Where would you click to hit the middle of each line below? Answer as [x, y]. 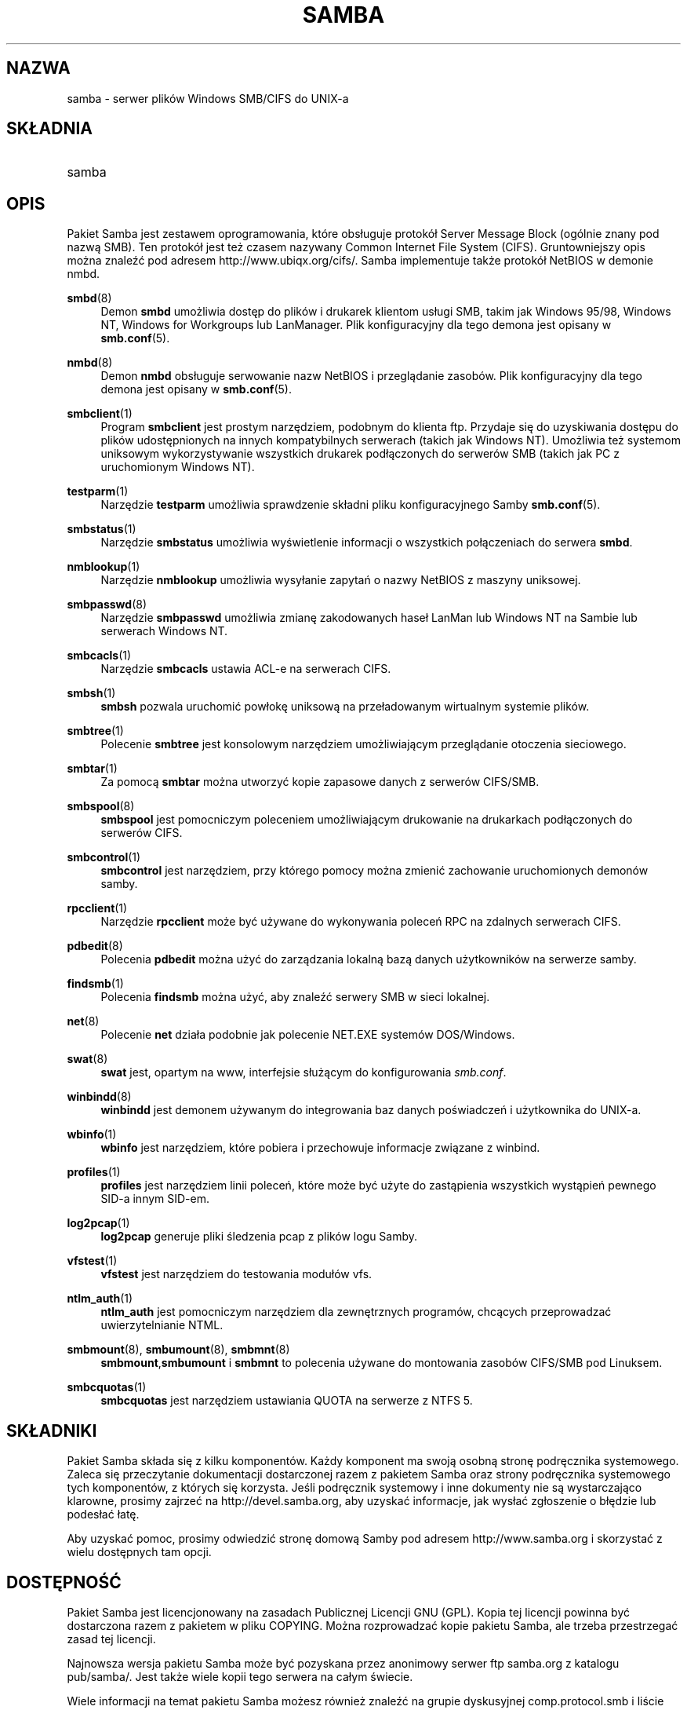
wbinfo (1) [92, 1135]
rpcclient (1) [97, 908]
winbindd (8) [99, 1097]
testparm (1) [98, 491]
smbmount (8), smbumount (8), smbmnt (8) [178, 1350]
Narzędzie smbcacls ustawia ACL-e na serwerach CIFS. [246, 669]
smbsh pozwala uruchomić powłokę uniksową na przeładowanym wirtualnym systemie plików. [345, 707]
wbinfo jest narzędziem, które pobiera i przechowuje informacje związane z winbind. [320, 1148]
